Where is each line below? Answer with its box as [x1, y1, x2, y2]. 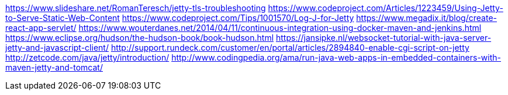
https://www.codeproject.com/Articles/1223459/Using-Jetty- [268, 3, 503, 13]
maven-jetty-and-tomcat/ [5, 62, 103, 72]
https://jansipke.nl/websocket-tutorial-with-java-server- [275, 33, 492, 43]
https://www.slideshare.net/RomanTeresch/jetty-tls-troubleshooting [5, 3, 266, 13]
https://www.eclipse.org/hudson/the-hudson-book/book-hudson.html [5, 33, 274, 43]
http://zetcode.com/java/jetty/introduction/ [5, 52, 170, 62]
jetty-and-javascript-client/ [5, 43, 109, 52]
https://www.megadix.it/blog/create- [356, 13, 497, 23]
